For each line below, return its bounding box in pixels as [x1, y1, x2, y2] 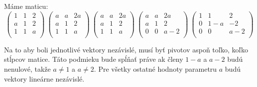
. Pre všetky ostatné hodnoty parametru [94, 63, 217, 74]
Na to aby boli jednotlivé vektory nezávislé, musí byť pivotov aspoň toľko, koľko [4, 44, 248, 54]
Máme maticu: [4, 1, 48, 11]
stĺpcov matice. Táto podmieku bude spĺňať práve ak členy [4, 54, 183, 64]
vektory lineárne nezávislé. [4, 73, 85, 84]
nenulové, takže [4, 63, 51, 74]
